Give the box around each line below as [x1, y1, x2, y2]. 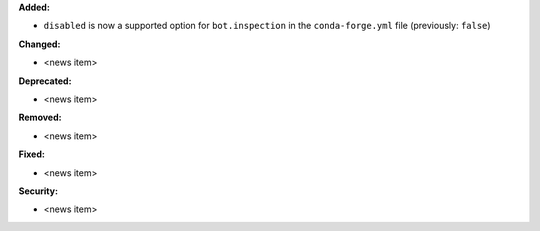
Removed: [18, 111, 62, 124]
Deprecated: [18, 75, 72, 87]
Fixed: [18, 148, 45, 160]
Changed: [18, 38, 61, 50]
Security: [18, 185, 59, 197]
